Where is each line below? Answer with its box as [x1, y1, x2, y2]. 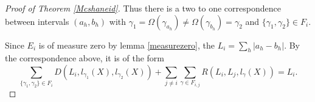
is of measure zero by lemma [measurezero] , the [38, 38, 215, 51]
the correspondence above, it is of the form [5, 52, 164, 64]
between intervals [5, 15, 69, 27]
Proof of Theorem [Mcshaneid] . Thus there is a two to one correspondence [5, 2, 281, 14]
